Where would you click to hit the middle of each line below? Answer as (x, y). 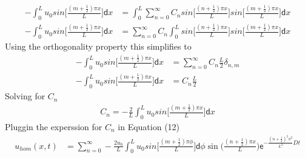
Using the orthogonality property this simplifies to (98, 46)
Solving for (25, 96)
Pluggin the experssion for (54, 126)
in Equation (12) (149, 126)
